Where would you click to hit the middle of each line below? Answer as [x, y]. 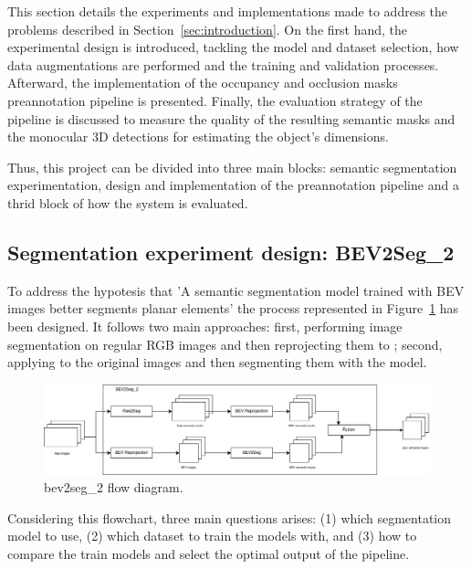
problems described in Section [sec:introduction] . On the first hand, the [208, 29]
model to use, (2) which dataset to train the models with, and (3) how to [212, 536]
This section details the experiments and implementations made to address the [228, 11]
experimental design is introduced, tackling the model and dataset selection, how [233, 47]
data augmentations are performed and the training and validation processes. [223, 64]
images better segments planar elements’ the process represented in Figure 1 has [233, 308]
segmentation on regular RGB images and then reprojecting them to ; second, [225, 344]
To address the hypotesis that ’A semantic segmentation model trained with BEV [236, 290]
